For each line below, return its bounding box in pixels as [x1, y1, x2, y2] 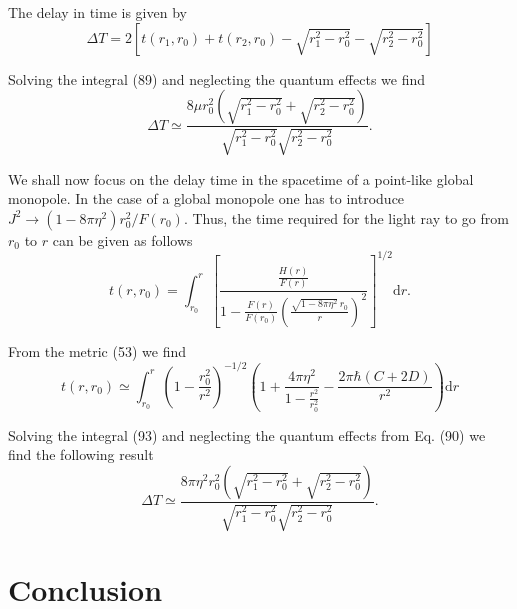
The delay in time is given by [8, 2, 187, 22]
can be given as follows [52, 229, 193, 250]
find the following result [8, 444, 154, 465]
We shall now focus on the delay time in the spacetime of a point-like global [8, 168, 474, 189]
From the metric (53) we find [8, 340, 186, 361]
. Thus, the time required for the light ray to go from [183, 207, 509, 228]
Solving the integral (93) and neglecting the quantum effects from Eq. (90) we [8, 424, 486, 445]
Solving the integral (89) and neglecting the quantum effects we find [8, 68, 426, 89]
